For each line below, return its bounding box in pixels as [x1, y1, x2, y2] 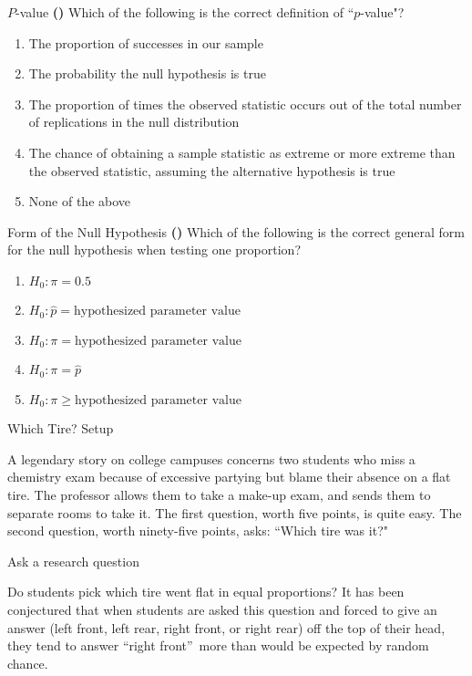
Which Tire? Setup [7, 419, 114, 438]
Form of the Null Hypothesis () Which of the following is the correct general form [7, 222, 465, 241]
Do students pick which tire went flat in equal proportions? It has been [7, 582, 405, 601]
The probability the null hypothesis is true [28, 64, 266, 83]
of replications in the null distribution [28, 112, 240, 131]
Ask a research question [7, 551, 139, 570]
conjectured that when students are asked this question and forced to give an [7, 599, 437, 619]
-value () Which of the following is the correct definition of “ [15, 3, 354, 21]
